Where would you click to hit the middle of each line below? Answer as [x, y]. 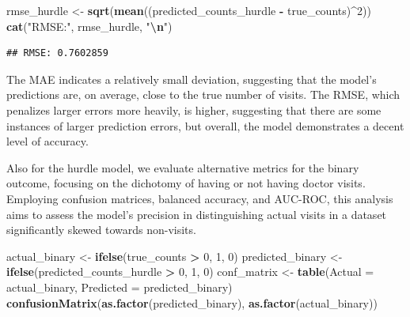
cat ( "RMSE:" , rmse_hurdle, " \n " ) [89, 26]
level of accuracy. [47, 141]
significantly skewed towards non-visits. [101, 230]
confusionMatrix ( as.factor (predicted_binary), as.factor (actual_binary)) [192, 302]
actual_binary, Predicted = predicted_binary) [120, 287]
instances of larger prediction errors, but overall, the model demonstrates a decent [205, 125]
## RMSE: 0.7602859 [57, 53]
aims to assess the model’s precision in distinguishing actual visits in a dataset [197, 214]
